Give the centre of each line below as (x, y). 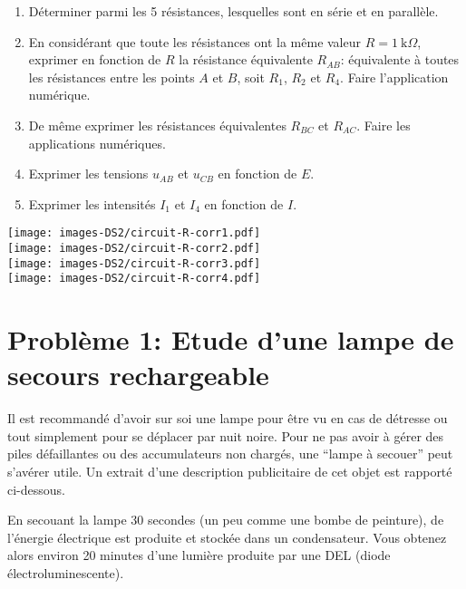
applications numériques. (97, 143)
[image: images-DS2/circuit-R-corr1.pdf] (134, 233)
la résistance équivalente (246, 59)
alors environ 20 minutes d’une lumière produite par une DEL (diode (199, 555)
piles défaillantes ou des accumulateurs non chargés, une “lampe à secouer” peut (230, 454)
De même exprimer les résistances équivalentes (157, 125)
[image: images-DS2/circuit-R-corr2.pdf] (134, 248)
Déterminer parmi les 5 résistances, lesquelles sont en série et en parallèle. (233, 11)
